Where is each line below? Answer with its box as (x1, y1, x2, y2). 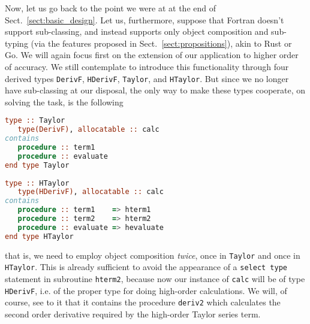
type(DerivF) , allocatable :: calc (17, 125, 159, 134)
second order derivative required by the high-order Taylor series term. (5, 307, 261, 320)
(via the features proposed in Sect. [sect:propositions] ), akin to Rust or (31, 37, 292, 49)
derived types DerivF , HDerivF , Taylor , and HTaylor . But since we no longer (5, 72, 289, 84)
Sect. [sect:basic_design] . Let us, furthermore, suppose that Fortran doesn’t (5, 13, 284, 26)
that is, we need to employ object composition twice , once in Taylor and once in (5, 249, 300, 261)
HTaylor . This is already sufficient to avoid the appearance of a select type (5, 261, 287, 273)
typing (5, 37, 28, 49)
